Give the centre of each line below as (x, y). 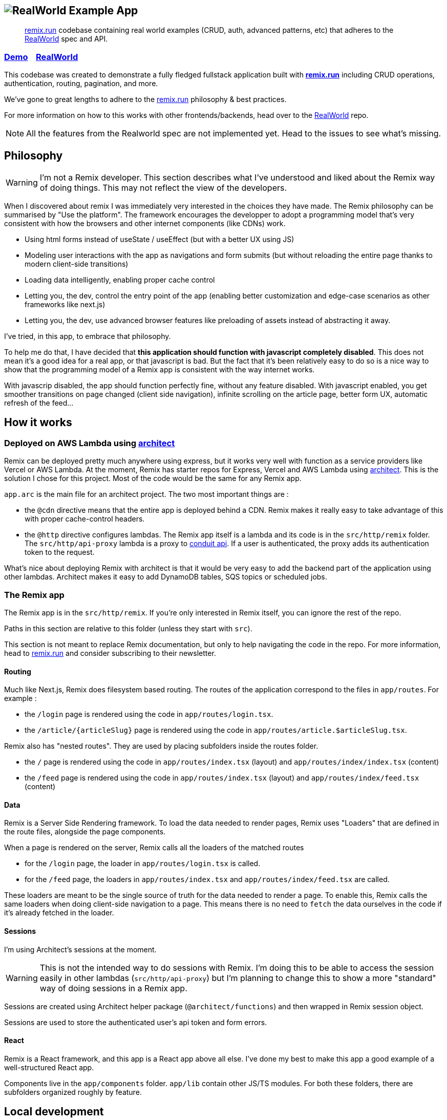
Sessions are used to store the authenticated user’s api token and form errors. (136, 1022)
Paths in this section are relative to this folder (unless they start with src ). (128, 628)
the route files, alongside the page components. (85, 832)
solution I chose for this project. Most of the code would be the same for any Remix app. (153, 478)
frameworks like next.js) (65, 305)
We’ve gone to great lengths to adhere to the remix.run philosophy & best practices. (145, 99)
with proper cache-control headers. (85, 519)
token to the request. (60, 552)
